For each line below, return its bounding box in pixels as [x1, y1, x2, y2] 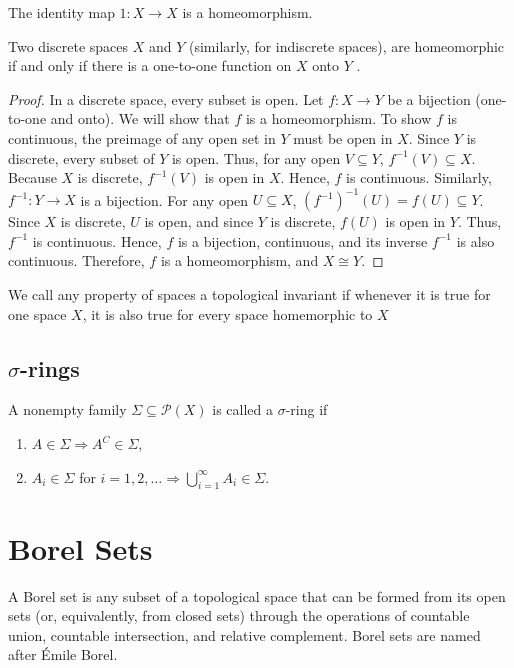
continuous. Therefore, [8, 250, 145, 271]
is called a [212, 399, 274, 420]
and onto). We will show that [50, 108, 230, 129]
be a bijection [387, 88, 471, 109]
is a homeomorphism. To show [245, 108, 432, 129]
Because [8, 167, 57, 188]
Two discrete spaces [8, 35, 129, 56]
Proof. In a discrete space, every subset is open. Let [8, 88, 324, 109]
